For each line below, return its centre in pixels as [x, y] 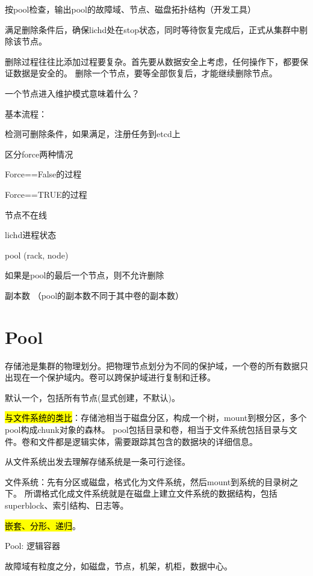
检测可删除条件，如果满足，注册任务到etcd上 [93, 134]
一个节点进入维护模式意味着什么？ [72, 93]
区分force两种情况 [39, 154]
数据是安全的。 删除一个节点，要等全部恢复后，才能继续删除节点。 [145, 73]
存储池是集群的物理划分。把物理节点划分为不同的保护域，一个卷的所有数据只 [156, 365]
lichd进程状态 [31, 235]
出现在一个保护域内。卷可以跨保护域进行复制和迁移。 [110, 377]
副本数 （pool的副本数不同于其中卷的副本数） [95, 295]
